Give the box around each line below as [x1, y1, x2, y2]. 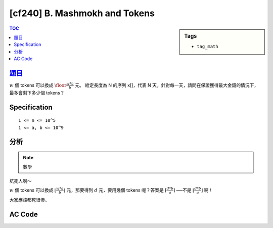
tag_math [197, 43, 218, 49]
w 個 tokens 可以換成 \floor [9, 82, 67, 88]
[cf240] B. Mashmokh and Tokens [9, 8, 155, 19]
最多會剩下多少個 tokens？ [9, 89, 65, 96]
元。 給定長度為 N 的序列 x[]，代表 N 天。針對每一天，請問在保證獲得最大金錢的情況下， [75, 82, 259, 88]
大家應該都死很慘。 [9, 197, 50, 203]
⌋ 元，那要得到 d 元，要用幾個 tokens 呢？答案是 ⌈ [63, 187, 167, 193]
